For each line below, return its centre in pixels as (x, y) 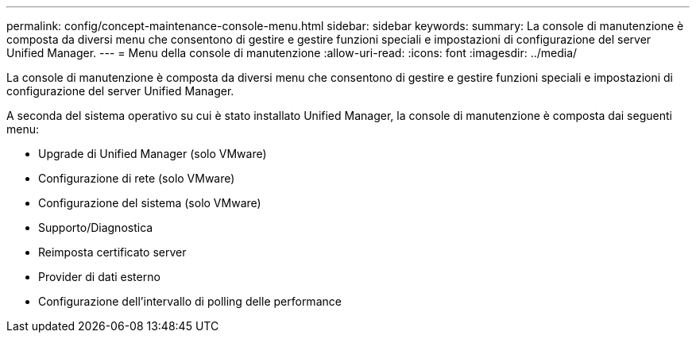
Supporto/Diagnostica (96, 227)
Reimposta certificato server (112, 252)
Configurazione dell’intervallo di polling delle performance (190, 301)
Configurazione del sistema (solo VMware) (150, 203)
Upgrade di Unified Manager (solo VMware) (153, 154)
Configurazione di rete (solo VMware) (137, 178)
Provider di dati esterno (99, 277)
